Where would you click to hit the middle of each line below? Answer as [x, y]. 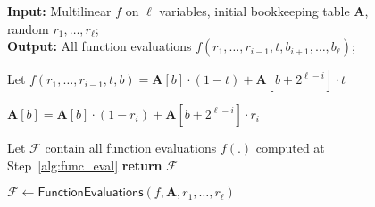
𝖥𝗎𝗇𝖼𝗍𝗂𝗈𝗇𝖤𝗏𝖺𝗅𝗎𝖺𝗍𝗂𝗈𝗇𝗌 [91, 193]
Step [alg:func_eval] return [85, 165]
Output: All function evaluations [100, 46]
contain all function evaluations [131, 148]
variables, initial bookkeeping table [254, 11]
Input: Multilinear [59, 11]
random [28, 28]
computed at [290, 148]
